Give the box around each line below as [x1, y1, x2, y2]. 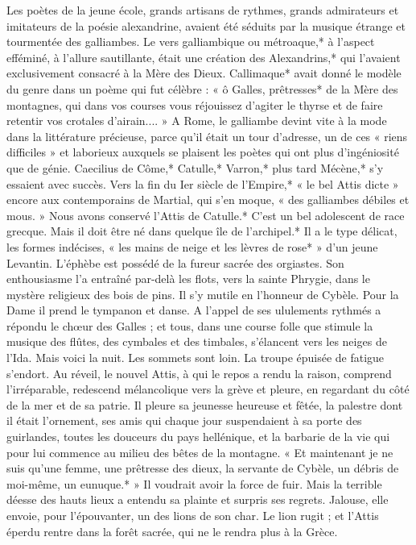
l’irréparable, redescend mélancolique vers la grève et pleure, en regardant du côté [6, 381, 410, 397]
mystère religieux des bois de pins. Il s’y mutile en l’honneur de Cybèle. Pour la [6, 285, 399, 302]
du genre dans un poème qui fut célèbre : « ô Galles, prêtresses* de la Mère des [6, 80, 398, 97]
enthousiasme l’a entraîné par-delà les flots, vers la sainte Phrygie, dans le [6, 270, 370, 287]
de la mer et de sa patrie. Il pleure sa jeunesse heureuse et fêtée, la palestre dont [6, 396, 403, 413]
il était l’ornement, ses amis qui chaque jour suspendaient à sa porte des [6, 412, 362, 429]
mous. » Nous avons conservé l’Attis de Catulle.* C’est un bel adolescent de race [6, 206, 405, 223]
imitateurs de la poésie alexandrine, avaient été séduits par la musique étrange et [6, 17, 406, 34]
